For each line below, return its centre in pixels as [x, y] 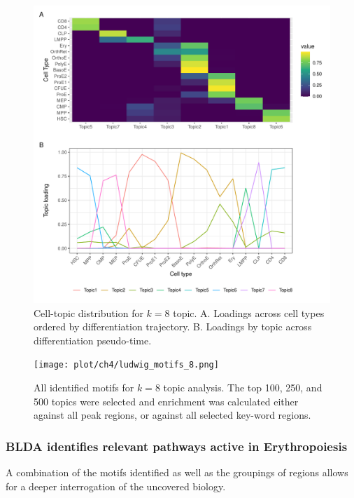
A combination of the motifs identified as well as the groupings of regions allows [177, 472]
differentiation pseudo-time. [93, 340]
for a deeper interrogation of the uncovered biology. [116, 486]
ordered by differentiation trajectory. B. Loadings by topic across [173, 327]
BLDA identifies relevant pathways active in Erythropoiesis [177, 446]
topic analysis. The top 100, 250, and [243, 388]
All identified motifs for [84, 388]
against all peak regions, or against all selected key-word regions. [172, 415]
